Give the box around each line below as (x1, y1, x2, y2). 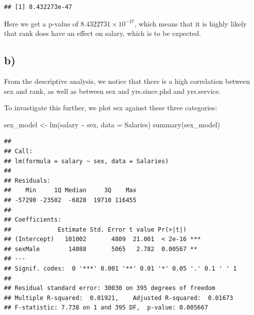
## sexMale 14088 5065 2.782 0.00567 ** (4, 245, 197, 253)
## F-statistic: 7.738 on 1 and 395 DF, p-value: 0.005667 (4, 304, 208, 312)
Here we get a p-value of (4, 18, 78, 28)
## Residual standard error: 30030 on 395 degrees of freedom (4, 285, 215, 292)
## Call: (4, 147, 33, 155)
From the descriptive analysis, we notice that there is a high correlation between (4, 75, 250, 86)
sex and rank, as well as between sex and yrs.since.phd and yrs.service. (4, 85, 221, 96)
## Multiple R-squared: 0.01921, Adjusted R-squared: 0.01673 (4, 294, 233, 302)
